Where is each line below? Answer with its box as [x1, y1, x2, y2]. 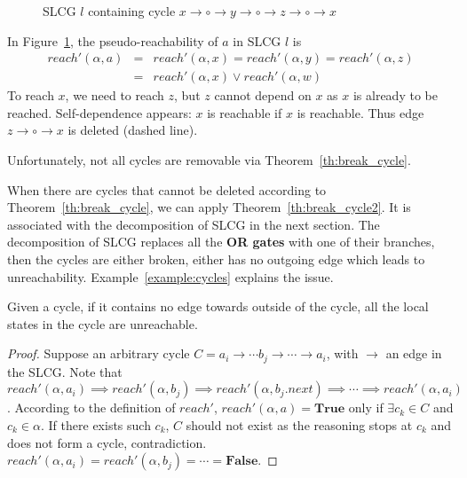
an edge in [385, 344, 442, 363]
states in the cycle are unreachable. [7, 314, 198, 333]
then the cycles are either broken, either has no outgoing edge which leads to [7, 250, 425, 268]
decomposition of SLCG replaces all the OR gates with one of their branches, [7, 232, 435, 251]
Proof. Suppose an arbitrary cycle [7, 344, 190, 363]
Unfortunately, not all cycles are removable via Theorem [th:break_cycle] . [7, 151, 411, 169]
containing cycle [88, 2, 176, 20]
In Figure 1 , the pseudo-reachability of [7, 31, 218, 50]
